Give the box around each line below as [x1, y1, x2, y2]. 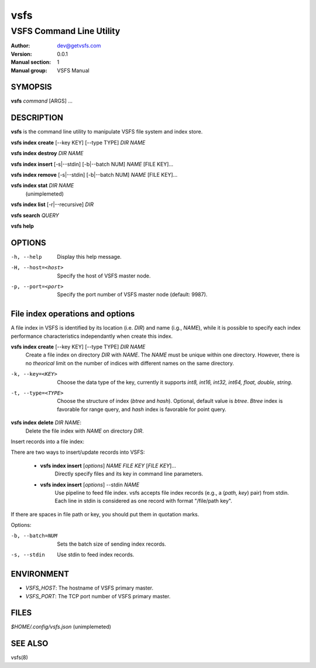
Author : [11, 42, 30, 49]
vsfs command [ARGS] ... [11, 97, 73, 105]
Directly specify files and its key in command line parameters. [54, 470, 204, 477]
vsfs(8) [11, 654, 29, 661]
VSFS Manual [57, 67, 90, 74]
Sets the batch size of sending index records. [57, 540, 166, 547]
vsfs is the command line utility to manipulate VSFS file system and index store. [11, 128, 203, 135]
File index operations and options [11, 309, 135, 319]
